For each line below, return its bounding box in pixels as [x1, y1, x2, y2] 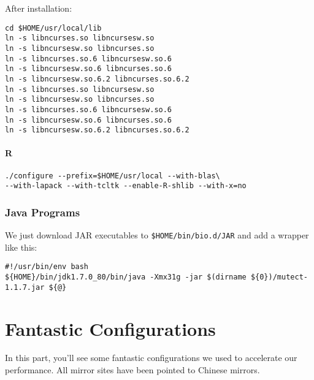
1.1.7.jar [5, 283, 45, 292]
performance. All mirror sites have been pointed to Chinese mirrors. [5, 363, 260, 376]
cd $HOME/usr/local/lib [5, 23, 102, 32]
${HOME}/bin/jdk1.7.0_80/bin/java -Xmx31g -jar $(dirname [5, 273, 247, 282]
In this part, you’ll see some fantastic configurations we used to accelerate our [5, 351, 297, 364]
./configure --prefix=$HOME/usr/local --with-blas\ [5, 171, 220, 180]
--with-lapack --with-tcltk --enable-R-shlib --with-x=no [5, 181, 247, 191]
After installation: [5, 2, 72, 14]
